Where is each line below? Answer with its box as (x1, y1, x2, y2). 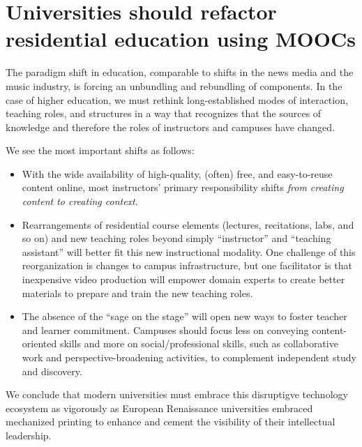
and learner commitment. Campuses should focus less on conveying (22, 322, 309, 337)
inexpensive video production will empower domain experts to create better (22, 272, 345, 287)
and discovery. (22, 363, 82, 378)
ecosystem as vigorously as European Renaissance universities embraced (6, 400, 313, 415)
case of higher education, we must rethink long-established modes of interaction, (6, 92, 348, 107)
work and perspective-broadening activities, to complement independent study (22, 350, 356, 364)
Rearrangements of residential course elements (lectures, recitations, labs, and (22, 217, 354, 232)
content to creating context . (22, 194, 138, 209)
